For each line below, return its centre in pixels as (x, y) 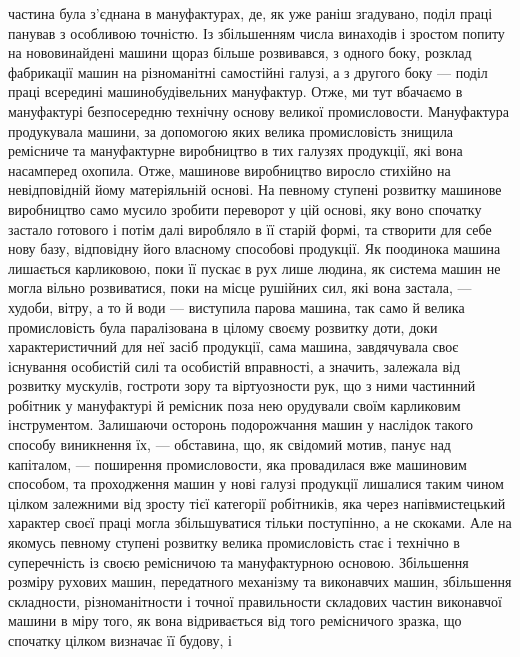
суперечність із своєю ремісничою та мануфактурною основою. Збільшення (238, 561)
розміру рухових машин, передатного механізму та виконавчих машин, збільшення (260, 581)
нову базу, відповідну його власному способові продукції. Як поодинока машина (254, 248)
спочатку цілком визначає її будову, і (120, 640)
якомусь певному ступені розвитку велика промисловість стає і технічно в (234, 542)
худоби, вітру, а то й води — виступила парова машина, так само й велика (236, 306)
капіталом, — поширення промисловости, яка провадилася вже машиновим (237, 463)
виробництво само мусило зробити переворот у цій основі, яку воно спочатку (245, 208)
